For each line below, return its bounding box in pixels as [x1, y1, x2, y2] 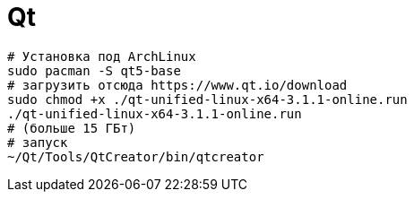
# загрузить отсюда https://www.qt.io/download [7, 77, 348, 92]
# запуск [7, 134, 68, 150]
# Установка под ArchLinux [7, 48, 196, 64]
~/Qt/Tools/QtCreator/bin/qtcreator [7, 149, 264, 164]
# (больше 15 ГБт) [7, 120, 136, 135]
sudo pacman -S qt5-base [7, 63, 181, 78]
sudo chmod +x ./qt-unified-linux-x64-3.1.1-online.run [7, 91, 408, 107]
